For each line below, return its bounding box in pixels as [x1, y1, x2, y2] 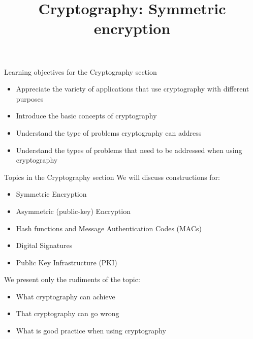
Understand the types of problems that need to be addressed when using [16, 144, 242, 155]
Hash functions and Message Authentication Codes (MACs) [16, 223, 202, 233]
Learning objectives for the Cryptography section [4, 66, 157, 77]
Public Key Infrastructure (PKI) [16, 257, 117, 267]
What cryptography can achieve [16, 291, 115, 301]
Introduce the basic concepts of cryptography [16, 110, 157, 121]
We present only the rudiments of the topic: [4, 274, 140, 285]
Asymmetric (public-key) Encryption [16, 205, 131, 216]
